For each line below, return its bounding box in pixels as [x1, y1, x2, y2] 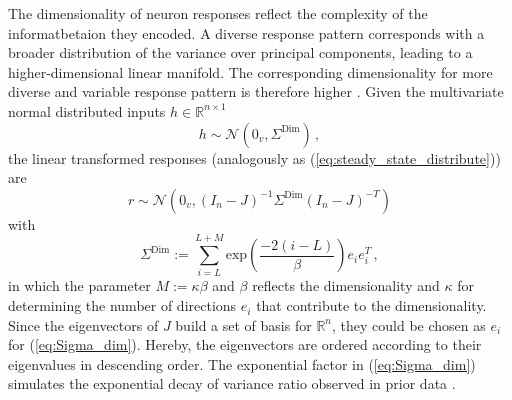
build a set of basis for [175, 314, 312, 335]
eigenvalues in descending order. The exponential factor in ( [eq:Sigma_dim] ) [8, 353, 476, 374]
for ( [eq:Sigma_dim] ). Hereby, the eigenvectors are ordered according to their [8, 334, 482, 355]
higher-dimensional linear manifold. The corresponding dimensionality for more [8, 61, 493, 82]
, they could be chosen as [332, 314, 486, 335]
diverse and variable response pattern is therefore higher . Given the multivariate [8, 81, 504, 102]
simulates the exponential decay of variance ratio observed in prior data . [8, 373, 456, 394]
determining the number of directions [8, 295, 237, 316]
